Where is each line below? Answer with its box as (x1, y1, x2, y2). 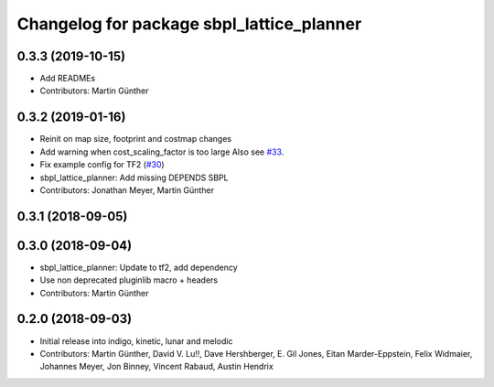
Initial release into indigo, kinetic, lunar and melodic (39, 335, 233, 347)
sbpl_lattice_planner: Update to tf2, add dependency (39, 262, 238, 273)
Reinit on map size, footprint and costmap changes (39, 134, 232, 145)
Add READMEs (39, 73, 96, 84)
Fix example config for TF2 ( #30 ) (39, 159, 165, 170)
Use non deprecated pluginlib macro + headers (39, 274, 219, 285)
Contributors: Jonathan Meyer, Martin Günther (39, 184, 215, 196)
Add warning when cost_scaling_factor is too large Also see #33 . (39, 146, 285, 157)
